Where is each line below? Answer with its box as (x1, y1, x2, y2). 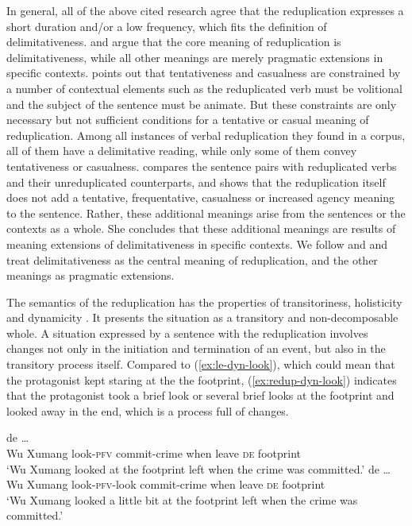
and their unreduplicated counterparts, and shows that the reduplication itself (6, 173, 386, 190)
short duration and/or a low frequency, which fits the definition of (6, 17, 327, 34)
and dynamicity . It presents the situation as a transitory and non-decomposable (6, 309, 399, 326)
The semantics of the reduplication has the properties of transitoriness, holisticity (6, 293, 402, 310)
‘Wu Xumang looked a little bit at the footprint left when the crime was (6, 491, 358, 508)
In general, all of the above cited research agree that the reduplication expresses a (6, 2, 404, 18)
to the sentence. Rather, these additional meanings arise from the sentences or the (6, 204, 406, 221)
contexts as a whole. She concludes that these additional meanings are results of (6, 220, 396, 237)
